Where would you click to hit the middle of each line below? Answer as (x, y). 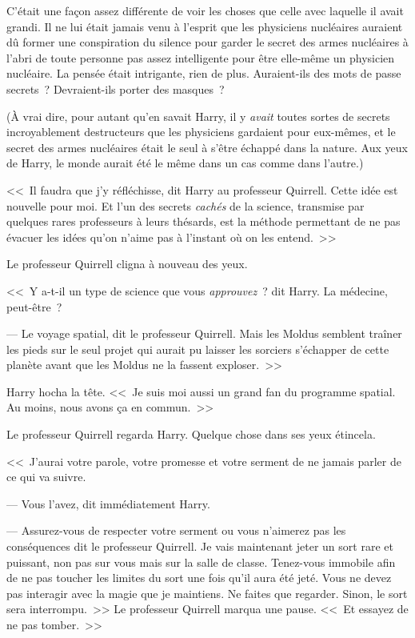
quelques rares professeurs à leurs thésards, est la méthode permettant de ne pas (204, 221)
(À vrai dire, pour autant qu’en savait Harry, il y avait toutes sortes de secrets (198, 116)
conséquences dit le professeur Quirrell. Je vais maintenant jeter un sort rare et (200, 546)
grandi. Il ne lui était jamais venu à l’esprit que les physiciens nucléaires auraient (205, 26)
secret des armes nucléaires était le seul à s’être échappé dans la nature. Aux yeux (207, 147)
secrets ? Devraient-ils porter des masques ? (116, 88)
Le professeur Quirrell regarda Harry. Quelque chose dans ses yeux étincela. (191, 434)
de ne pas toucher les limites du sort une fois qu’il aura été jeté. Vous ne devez (199, 578)
